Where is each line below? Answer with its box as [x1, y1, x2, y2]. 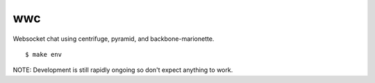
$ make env [25, 50, 62, 58]
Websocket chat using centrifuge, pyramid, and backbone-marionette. [12, 35, 215, 43]
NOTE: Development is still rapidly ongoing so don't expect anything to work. [12, 66, 233, 74]
